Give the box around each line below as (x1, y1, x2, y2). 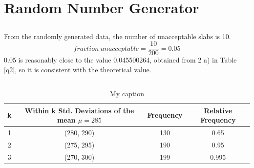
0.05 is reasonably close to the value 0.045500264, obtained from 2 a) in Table (4, 55, 237, 65)
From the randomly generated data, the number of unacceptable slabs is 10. (4, 31, 231, 41)
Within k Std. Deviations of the (24, 105, 134, 115)
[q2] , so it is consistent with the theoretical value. (4, 64, 151, 75)
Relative (204, 105, 233, 115)
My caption (109, 88, 144, 98)
